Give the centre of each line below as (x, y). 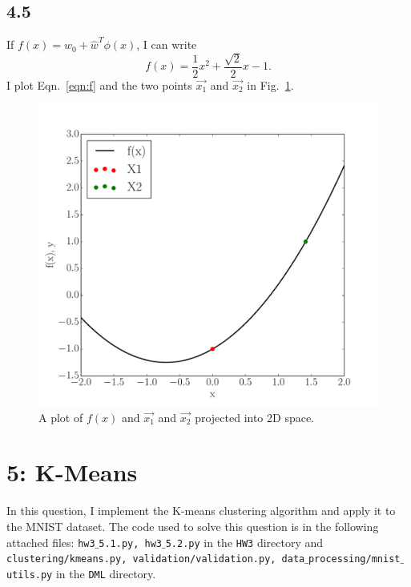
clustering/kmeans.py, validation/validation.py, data (156, 559)
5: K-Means (72, 472)
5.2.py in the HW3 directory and (244, 542)
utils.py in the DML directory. (81, 573)
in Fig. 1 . (270, 84)
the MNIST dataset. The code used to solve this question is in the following (193, 526)
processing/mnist (354, 559)
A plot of (61, 417)
